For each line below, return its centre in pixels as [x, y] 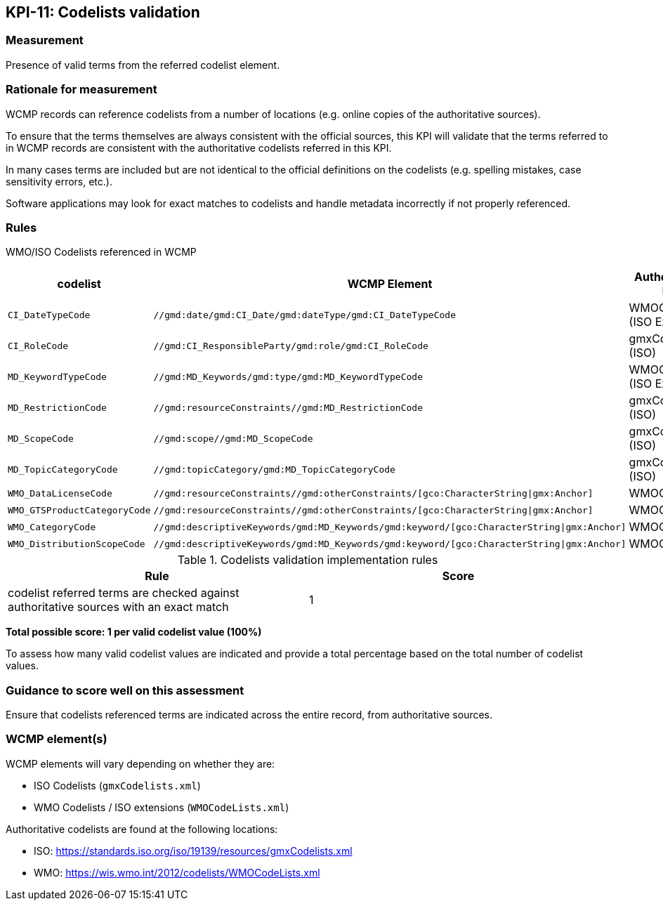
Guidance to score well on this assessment [125, 690]
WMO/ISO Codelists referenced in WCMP [101, 252]
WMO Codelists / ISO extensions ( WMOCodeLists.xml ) [162, 807]
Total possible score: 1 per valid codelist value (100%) [134, 632]
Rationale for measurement [81, 90]
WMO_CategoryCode [52, 527]
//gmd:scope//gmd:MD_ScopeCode [233, 438]
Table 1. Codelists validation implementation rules [308, 560]
